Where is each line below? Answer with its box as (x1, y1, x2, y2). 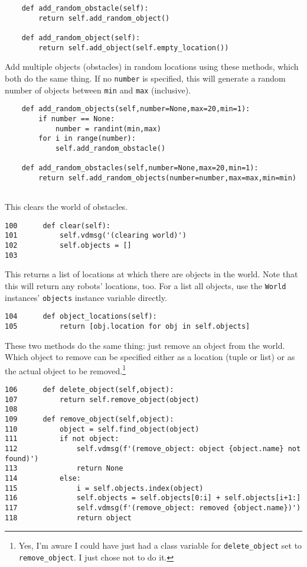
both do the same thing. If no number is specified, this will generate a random (5, 72, 286, 84)
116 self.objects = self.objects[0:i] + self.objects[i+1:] (5, 494, 301, 503)
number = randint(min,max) (55, 124, 161, 133)
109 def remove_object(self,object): (5, 414, 174, 423)
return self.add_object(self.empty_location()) (38, 43, 229, 52)
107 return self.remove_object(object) (5, 395, 200, 404)
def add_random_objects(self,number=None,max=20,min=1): (21, 105, 250, 114)
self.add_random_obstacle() (55, 144, 166, 153)
